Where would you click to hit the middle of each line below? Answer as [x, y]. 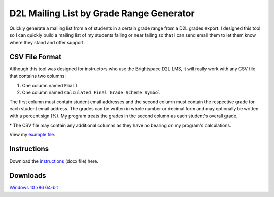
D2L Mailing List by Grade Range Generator [102, 13]
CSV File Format [36, 57]
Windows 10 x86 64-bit [34, 188]
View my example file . [32, 135]
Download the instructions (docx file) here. [54, 161]
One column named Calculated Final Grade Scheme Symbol [91, 92]
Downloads [28, 175]
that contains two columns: [38, 76]
